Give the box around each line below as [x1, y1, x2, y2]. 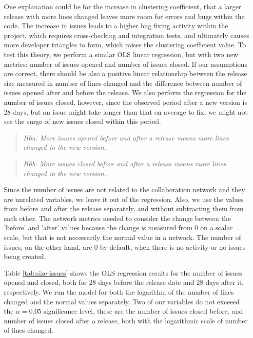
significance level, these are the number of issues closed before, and [43, 306, 243, 316]
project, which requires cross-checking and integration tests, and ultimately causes [4, 30, 249, 40]
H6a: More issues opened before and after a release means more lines [23, 132, 229, 142]
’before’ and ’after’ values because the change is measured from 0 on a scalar [4, 222, 233, 233]
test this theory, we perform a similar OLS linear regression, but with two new [4, 49, 238, 59]
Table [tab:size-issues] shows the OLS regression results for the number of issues [4, 267, 242, 278]
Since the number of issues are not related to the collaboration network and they [4, 184, 245, 195]
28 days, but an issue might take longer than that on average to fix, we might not [4, 106, 248, 117]
